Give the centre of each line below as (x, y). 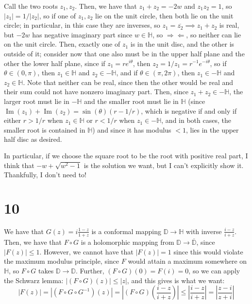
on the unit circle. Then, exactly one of (62, 44)
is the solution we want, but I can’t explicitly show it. (164, 165)
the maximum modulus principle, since (62, 261)
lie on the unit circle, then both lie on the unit (164, 15)
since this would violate (208, 251)
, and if (127, 73)
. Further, (90, 270)
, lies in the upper (212, 129)
